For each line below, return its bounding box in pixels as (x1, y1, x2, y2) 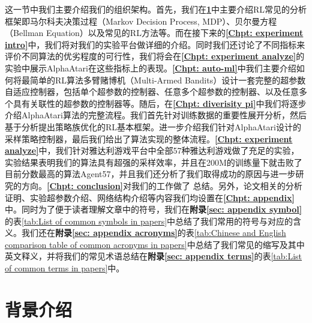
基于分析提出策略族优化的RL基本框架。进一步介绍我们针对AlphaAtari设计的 (5, 120, 301, 133)
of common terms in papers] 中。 (5, 262, 125, 274)
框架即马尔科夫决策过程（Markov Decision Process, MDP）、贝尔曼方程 (5, 14, 277, 27)
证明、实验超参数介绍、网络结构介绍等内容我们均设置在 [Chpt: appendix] (5, 191, 295, 204)
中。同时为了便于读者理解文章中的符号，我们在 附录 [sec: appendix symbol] (5, 203, 302, 216)
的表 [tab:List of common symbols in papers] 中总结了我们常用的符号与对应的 (5, 214, 293, 227)
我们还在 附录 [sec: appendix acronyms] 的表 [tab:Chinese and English (21, 226, 286, 239)
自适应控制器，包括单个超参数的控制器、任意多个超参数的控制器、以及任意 (5, 85, 299, 98)
